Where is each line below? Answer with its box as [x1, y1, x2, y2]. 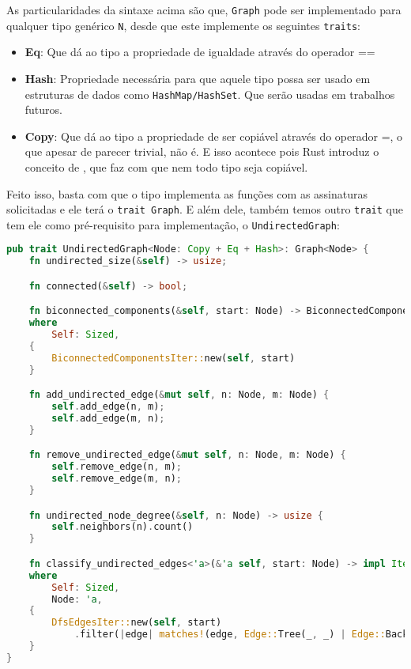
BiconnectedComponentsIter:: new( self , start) [51, 352, 296, 364]
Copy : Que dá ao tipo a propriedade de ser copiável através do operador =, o [25, 127, 403, 144]
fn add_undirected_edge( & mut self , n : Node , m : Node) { [28, 389, 330, 401]
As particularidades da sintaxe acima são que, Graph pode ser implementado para [6, 2, 402, 17]
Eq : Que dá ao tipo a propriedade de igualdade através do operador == [25, 43, 375, 60]
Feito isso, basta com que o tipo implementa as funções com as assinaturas [6, 185, 368, 202]
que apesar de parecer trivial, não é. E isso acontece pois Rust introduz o [25, 143, 379, 160]
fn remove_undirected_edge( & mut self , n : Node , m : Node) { [28, 449, 346, 461]
